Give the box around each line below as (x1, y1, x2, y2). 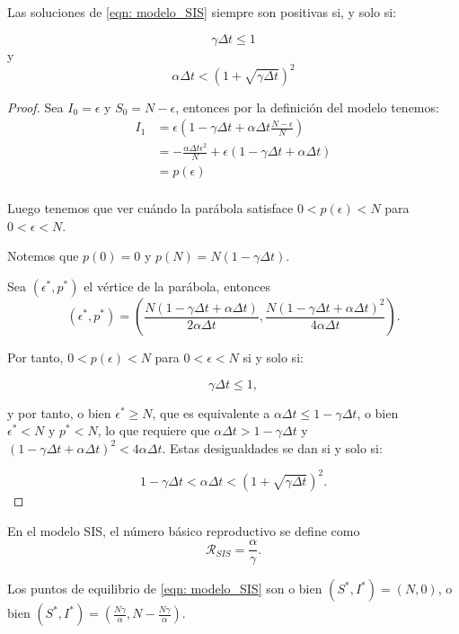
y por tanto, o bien (7, 403, 111, 422)
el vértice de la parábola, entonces (84, 277, 270, 296)
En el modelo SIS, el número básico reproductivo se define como (7, 521, 360, 540)
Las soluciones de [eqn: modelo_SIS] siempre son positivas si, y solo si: (7, 3, 397, 21)
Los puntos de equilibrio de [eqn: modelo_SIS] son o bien (7, 579, 322, 598)
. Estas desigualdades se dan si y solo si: (162, 438, 383, 457)
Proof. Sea (7, 97, 64, 116)
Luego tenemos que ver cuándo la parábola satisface (7, 199, 294, 218)
